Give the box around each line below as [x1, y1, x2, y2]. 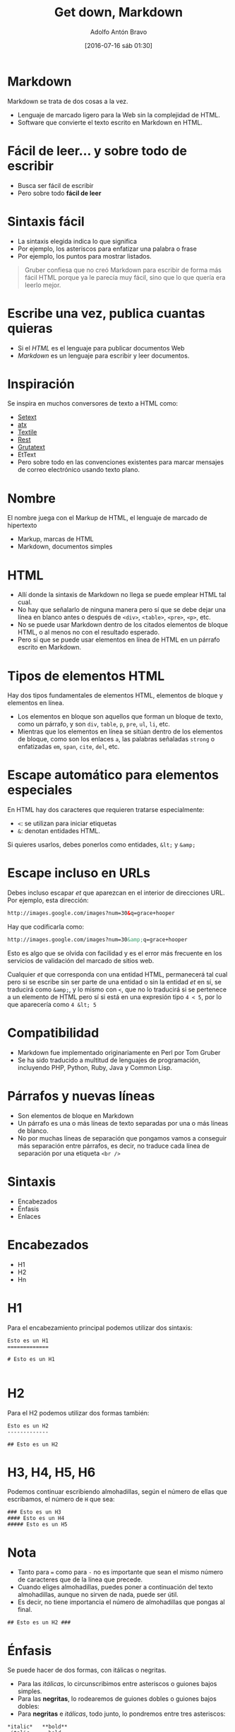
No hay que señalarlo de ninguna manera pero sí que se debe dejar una [17, 606, 226, 614]
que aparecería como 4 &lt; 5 [7, 1000, 97, 1008]
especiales [7, 782, 73, 799]
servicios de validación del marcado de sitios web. [7, 956, 155, 965]
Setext [17, 413, 37, 421]
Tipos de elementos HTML [7, 668, 164, 684]
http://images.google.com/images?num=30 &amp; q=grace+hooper [7, 936, 188, 943]
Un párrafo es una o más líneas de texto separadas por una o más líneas [17, 1119, 229, 1127]
